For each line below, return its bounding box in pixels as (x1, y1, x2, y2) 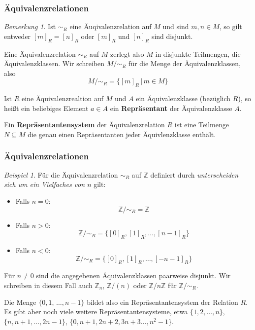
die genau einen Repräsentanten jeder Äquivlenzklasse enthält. (28, 129, 216, 139)
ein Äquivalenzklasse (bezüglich (136, 93, 231, 104)
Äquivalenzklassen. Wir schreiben (4, 58, 105, 69)
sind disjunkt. (151, 31, 193, 41)
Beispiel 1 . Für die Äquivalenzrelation (4, 169, 118, 180)
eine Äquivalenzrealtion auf (21, 93, 104, 104)
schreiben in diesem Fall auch (4, 280, 93, 290)
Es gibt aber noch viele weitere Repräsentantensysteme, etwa (4, 306, 188, 317)
